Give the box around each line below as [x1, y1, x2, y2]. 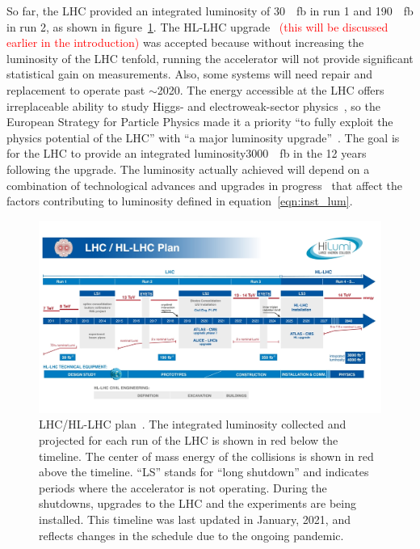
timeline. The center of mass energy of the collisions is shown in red [39, 447, 374, 464]
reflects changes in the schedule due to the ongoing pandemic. [39, 526, 344, 543]
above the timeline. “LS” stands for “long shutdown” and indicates [39, 463, 369, 480]
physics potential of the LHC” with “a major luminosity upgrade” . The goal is [6, 129, 400, 146]
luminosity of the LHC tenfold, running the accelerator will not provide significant [6, 49, 414, 66]
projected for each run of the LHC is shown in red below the [39, 431, 338, 448]
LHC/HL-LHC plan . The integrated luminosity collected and [39, 416, 346, 433]
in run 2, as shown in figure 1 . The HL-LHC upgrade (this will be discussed [6, 18, 388, 35]
